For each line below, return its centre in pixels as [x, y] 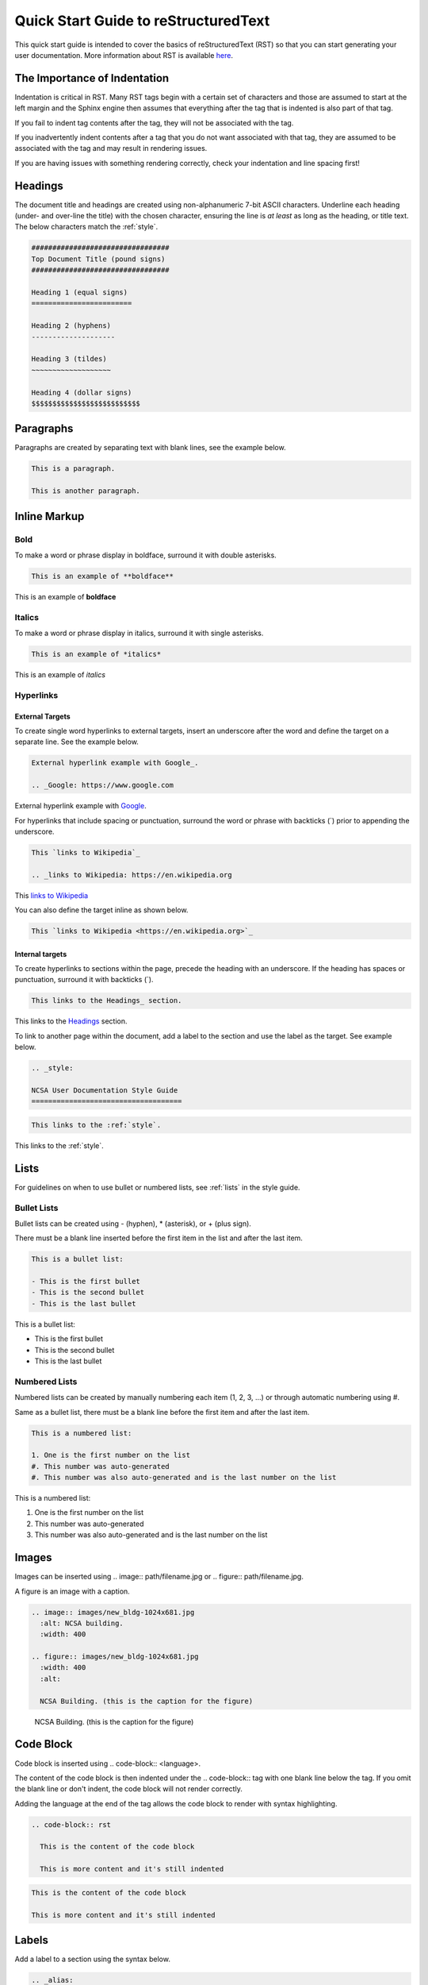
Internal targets [41, 954]
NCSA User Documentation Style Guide [105, 1090]
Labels [32, 1940]
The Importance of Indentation [92, 78]
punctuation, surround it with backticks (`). [84, 980]
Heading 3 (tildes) [69, 359]
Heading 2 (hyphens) [71, 326]
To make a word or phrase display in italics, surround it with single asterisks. [139, 633]
